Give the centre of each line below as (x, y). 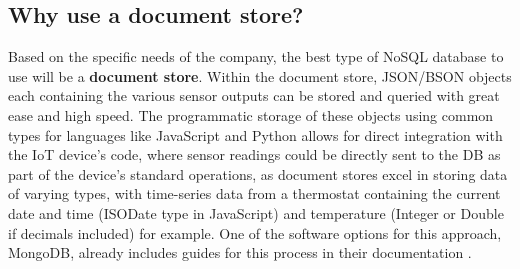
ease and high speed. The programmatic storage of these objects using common (251, 114)
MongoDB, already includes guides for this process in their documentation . (240, 252)
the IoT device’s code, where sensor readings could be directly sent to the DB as (254, 154)
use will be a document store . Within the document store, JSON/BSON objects (260, 75)
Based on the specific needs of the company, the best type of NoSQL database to (256, 56)
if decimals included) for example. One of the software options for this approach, (255, 232)
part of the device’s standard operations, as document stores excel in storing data (258, 173)
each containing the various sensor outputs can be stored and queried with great (254, 95)
